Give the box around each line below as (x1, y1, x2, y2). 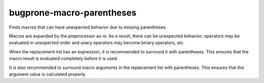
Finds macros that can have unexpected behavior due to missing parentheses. (9, 24, 167, 30)
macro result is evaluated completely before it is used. (9, 56, 118, 62)
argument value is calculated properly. (9, 71, 87, 77)
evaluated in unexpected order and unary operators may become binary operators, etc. (9, 40, 185, 46)
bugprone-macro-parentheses (9, 7, 137, 18)
